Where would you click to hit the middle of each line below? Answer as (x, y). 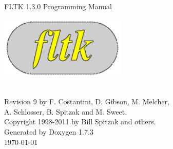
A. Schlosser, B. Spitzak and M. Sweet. (66, 111)
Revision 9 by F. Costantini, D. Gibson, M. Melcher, (87, 101)
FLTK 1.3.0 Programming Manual (58, 6)
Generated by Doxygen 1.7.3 (49, 131)
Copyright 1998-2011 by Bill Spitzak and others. (80, 122)
